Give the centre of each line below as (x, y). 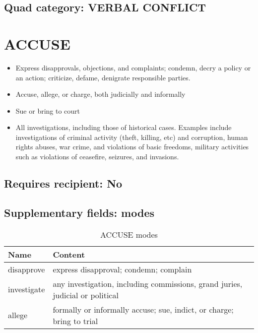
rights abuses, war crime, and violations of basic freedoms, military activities (132, 147)
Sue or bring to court (48, 110)
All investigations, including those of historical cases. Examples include (124, 127)
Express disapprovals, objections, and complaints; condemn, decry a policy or (133, 67)
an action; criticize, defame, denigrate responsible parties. (103, 77)
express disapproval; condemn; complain (122, 269)
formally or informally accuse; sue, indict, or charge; (143, 309)
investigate (27, 289)
